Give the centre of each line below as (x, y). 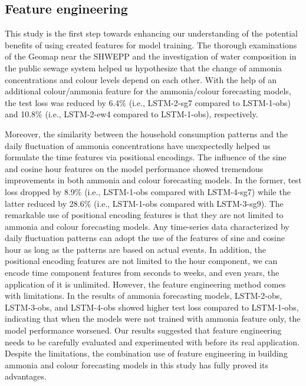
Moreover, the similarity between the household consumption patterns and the (146, 133)
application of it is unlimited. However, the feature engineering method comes (145, 284)
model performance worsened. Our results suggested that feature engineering (143, 330)
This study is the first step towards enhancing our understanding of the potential (151, 33)
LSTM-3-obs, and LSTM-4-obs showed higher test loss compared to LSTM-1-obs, (152, 307)
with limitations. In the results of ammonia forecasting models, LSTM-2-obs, (144, 296)
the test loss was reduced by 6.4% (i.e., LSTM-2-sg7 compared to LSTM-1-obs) (148, 102)
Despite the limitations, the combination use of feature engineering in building (146, 353)
